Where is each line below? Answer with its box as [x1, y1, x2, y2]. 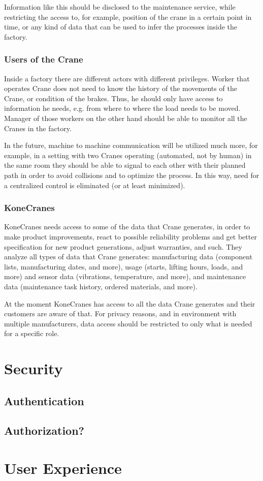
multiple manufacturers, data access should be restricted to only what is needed [4, 318, 252, 328]
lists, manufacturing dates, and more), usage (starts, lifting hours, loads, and [4, 261, 243, 272]
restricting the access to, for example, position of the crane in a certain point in [4, 11, 252, 22]
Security [4, 358, 63, 379]
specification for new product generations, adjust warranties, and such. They [4, 241, 242, 252]
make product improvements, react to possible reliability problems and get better [4, 231, 257, 242]
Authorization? [4, 423, 84, 438]
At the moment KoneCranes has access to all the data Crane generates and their [4, 298, 255, 309]
